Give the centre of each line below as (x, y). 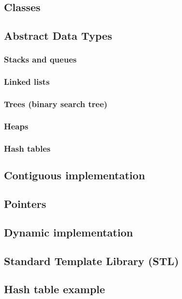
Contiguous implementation (75, 175)
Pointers (25, 203)
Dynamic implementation (68, 232)
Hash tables (27, 148)
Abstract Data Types (58, 36)
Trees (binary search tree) (56, 104)
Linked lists (27, 82)
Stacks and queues (40, 59)
